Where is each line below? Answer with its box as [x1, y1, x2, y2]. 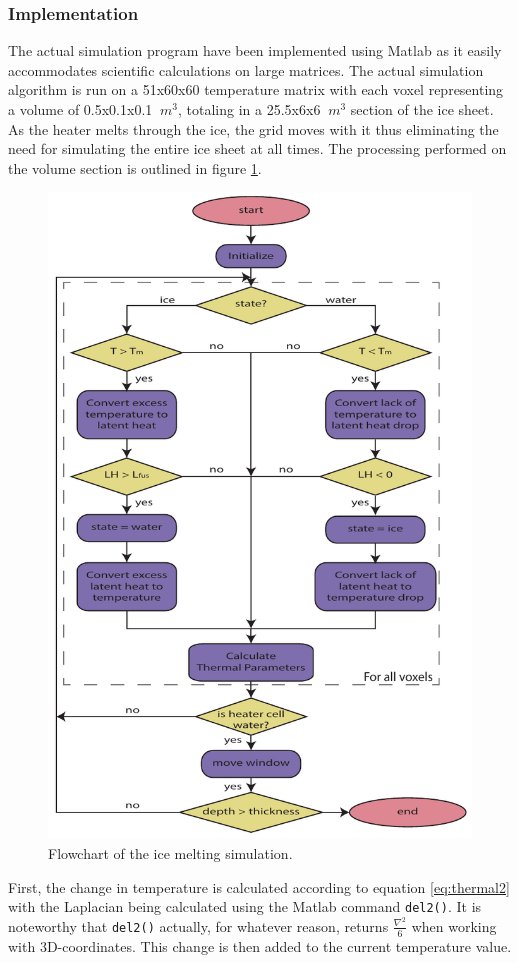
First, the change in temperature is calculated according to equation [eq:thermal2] [8, 876, 510, 897]
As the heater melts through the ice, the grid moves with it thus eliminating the [8, 118, 499, 139]
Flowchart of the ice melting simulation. [48, 843, 293, 864]
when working [411, 915, 497, 936]
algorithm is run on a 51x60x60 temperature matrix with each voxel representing [8, 79, 504, 100]
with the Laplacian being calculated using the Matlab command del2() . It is [8, 896, 482, 917]
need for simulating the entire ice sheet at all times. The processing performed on [8, 138, 507, 159]
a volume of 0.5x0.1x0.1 [8, 99, 153, 119]
